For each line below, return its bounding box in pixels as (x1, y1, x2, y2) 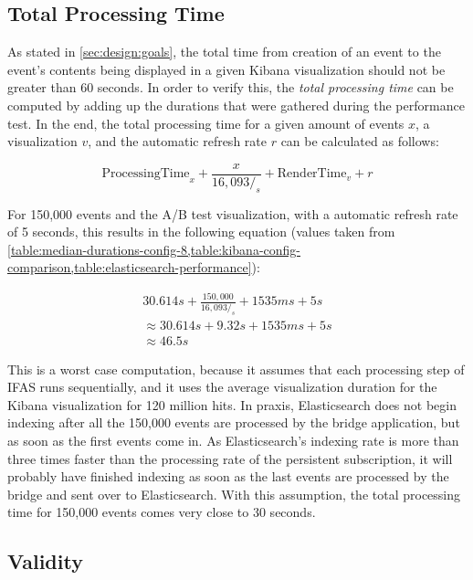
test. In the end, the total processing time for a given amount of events (7, 113, 405, 132)
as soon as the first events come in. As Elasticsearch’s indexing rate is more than (7, 431, 459, 450)
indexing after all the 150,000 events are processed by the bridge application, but (7, 413, 460, 432)
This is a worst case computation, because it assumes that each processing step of (7, 359, 465, 378)
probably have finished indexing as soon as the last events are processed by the (7, 467, 449, 486)
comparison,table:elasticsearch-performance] (7, 258, 252, 277)
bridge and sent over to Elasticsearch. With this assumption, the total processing (7, 484, 461, 503)
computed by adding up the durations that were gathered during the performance (7, 95, 465, 114)
